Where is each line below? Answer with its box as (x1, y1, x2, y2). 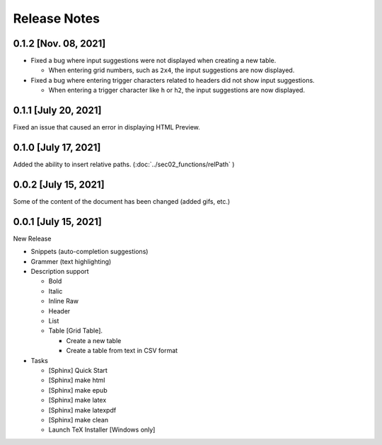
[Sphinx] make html (48, 376, 105, 385)
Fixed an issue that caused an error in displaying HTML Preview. (13, 123, 201, 132)
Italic (48, 287, 63, 295)
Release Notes (13, 11, 100, 26)
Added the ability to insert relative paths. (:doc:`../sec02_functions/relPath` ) (13, 160, 235, 169)
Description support (30, 267, 89, 276)
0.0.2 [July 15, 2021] (13, 178, 105, 190)
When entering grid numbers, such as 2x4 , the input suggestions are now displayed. (48, 66, 295, 74)
